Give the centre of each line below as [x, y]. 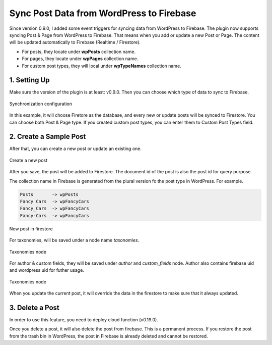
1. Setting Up [29, 80]
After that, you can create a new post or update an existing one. [76, 149]
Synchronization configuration [41, 104]
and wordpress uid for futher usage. [47, 270]
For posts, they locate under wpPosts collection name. [79, 52]
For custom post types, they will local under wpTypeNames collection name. [101, 66]
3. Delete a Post [35, 307]
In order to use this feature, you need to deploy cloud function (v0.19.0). [84, 320]
